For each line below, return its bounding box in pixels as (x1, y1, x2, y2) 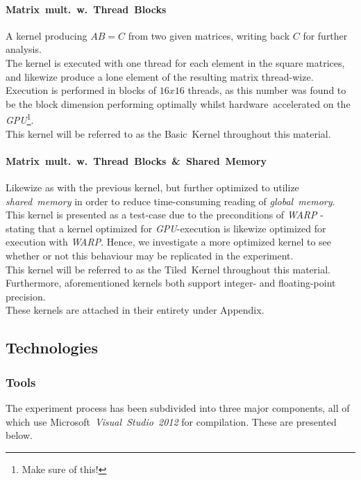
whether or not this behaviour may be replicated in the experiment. (6, 248, 294, 262)
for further (303, 28, 348, 42)
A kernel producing (6, 28, 87, 42)
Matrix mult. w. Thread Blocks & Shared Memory (6, 153, 267, 168)
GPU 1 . (6, 111, 34, 127)
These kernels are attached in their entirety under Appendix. (6, 303, 265, 317)
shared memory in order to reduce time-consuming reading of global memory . (6, 193, 335, 208)
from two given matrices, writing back (128, 28, 290, 42)
